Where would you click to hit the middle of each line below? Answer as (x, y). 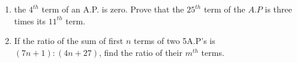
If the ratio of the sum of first (69, 41)
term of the (224, 9)
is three (278, 9)
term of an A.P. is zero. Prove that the (113, 9)
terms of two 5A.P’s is (174, 41)
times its (30, 21)
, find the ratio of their (141, 52)
